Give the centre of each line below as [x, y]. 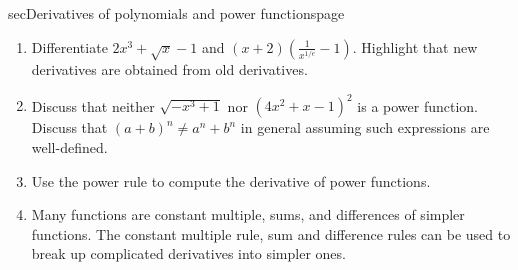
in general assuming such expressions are [365, 127]
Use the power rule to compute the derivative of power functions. [231, 180]
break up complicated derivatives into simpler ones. [188, 253]
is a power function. [418, 105]
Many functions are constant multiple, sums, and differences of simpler [248, 214]
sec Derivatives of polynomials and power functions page [176, 13]
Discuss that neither [93, 105]
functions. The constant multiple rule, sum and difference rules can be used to [271, 233]
